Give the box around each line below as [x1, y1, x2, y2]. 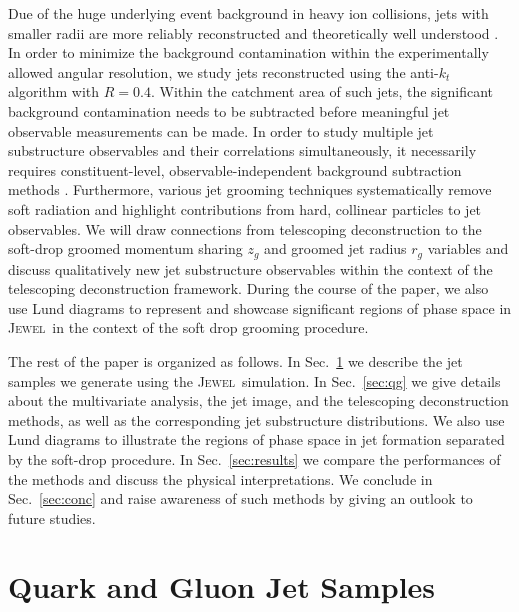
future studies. [8, 507, 96, 528]
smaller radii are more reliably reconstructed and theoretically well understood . [8, 22, 499, 43]
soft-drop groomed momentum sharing [8, 238, 243, 259]
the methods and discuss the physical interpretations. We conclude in [8, 468, 433, 489]
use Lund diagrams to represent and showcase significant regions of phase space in [8, 297, 512, 318]
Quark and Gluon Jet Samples [8, 566, 436, 607]
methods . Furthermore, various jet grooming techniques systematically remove [8, 179, 492, 200]
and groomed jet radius [264, 238, 407, 259]
